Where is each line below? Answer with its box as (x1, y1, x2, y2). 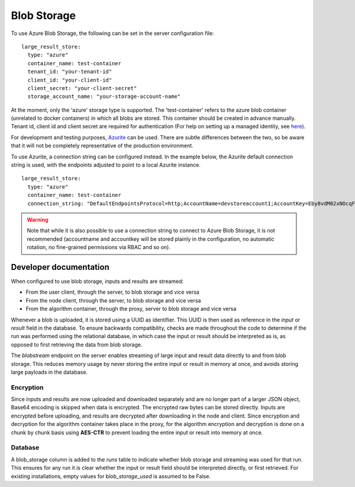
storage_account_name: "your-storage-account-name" (27, 93, 180, 100)
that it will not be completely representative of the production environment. (11, 142, 193, 149)
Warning (27, 216, 49, 223)
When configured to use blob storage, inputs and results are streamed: (11, 278, 184, 285)
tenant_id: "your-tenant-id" (27, 68, 112, 75)
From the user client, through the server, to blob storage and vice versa (25, 288, 199, 296)
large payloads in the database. (11, 368, 88, 375)
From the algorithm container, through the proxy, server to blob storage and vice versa (25, 305, 237, 313)
